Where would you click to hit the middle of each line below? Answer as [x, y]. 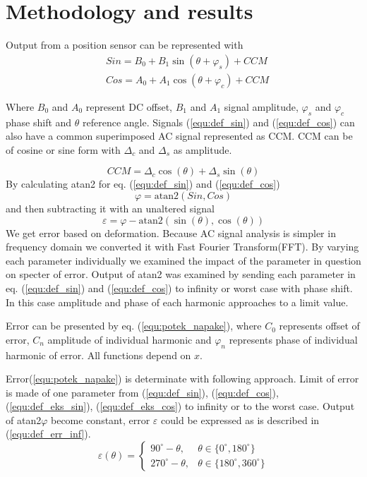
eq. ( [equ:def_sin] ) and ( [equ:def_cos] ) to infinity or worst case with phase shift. [179, 288]
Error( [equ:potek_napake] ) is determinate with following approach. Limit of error [182, 379]
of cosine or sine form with [63, 149]
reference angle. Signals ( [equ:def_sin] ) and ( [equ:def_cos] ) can [219, 122]
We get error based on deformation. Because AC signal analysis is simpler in [171, 233]
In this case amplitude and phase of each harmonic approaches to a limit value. [177, 302]
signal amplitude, [261, 106]
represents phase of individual [293, 339]
